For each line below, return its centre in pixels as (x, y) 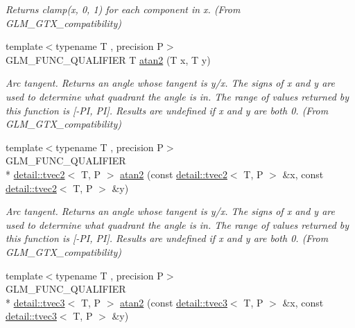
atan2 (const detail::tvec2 (174, 174)
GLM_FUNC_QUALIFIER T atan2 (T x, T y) (108, 59)
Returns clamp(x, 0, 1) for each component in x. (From (123, 9)
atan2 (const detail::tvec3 (174, 302)
